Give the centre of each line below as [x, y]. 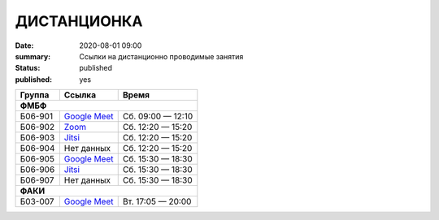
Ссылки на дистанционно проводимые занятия [161, 56]
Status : [28, 68]
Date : [24, 45]
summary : [33, 56]
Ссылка [80, 95]
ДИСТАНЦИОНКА [79, 21]
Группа [35, 95]
